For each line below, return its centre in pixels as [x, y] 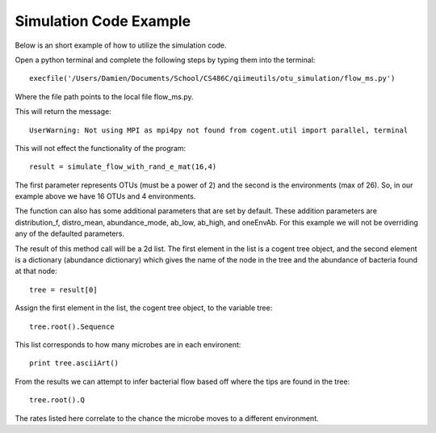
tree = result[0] [63, 290]
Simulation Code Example [103, 21]
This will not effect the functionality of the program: [101, 148]
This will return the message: [63, 111]
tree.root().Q [57, 400]
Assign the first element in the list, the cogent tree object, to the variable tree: [144, 308]
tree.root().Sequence [72, 326]
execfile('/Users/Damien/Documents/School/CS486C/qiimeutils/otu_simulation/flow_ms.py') [212, 78]
